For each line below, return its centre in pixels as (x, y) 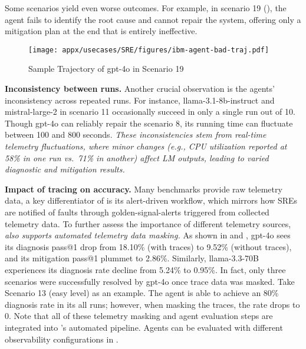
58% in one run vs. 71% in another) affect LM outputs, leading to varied (137, 157)
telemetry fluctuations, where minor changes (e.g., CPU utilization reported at (146, 146)
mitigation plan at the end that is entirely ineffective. (101, 31)
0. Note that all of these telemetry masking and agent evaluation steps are (139, 316)
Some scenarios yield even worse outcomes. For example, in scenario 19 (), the (146, 8)
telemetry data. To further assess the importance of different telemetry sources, (148, 223)
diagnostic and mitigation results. (65, 169)
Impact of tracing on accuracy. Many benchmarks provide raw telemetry (144, 189)
